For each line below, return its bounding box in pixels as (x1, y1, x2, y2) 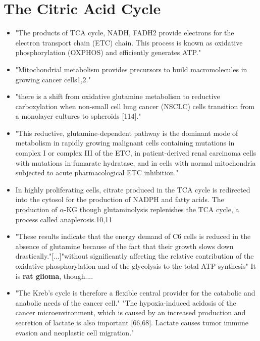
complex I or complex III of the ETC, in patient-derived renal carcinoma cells (15, 148, 256, 158)
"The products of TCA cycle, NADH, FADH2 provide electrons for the (15, 27, 234, 38)
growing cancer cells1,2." (15, 74, 91, 84)
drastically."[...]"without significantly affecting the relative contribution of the (15, 251, 254, 261)
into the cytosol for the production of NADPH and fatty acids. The (15, 194, 224, 205)
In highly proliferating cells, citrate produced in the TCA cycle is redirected (15, 184, 250, 194)
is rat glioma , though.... (15, 270, 93, 281)
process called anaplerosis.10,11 (15, 214, 113, 224)
